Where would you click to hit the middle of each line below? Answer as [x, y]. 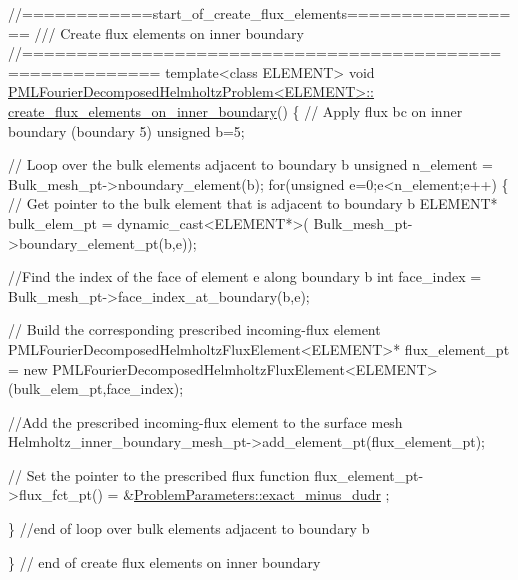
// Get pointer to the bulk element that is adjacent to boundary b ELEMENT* [253, 203]
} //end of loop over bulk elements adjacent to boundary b [189, 528]
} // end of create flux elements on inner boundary [164, 561]
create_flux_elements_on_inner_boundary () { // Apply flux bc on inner [235, 110]
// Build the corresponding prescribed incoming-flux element [194, 329]
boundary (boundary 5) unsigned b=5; [126, 130]
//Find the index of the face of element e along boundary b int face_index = [245, 276]
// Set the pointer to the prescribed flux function [159, 474]
